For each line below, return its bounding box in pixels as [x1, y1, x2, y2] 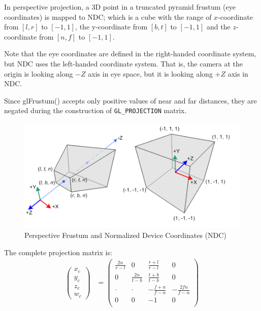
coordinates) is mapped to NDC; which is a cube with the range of [4, 11, 212, 22]
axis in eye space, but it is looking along [88, 68, 213, 79]
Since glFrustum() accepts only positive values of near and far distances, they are [4, 95, 257, 106]
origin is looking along [4, 68, 73, 79]
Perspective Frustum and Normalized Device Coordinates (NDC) [24, 230, 226, 240]
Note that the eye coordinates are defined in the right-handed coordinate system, [4, 48, 256, 59]
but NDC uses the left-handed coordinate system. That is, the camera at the [4, 58, 243, 68]
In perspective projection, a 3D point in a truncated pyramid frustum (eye [4, 2, 236, 12]
